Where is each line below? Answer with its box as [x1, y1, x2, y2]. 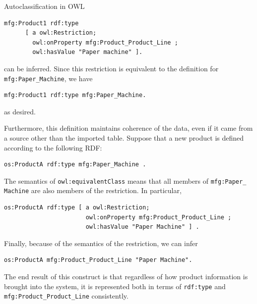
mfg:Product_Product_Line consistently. [4, 291, 128, 301]
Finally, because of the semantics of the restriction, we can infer [4, 238, 198, 248]
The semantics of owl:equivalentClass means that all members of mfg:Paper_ [4, 175, 247, 186]
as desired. [4, 106, 36, 116]
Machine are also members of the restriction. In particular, [4, 185, 182, 196]
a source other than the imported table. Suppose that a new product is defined [4, 133, 244, 143]
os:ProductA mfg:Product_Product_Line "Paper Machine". [4, 256, 193, 264]
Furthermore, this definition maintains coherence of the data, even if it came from [4, 123, 253, 133]
